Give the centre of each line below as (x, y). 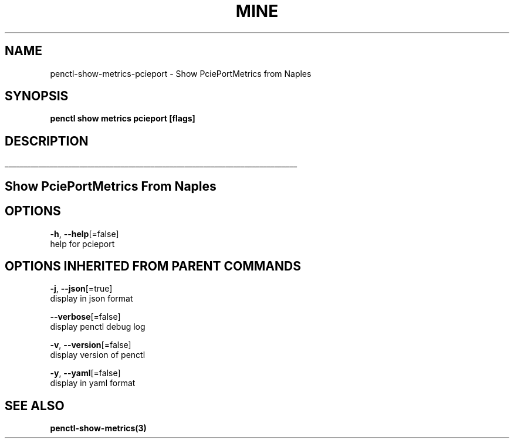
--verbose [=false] (85, 317)
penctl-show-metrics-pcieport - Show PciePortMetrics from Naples (181, 73)
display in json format (92, 299)
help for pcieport (82, 244)
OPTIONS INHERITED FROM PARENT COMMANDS (153, 266)
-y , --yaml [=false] (85, 373)
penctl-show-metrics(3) (98, 428)
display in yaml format (93, 383)
